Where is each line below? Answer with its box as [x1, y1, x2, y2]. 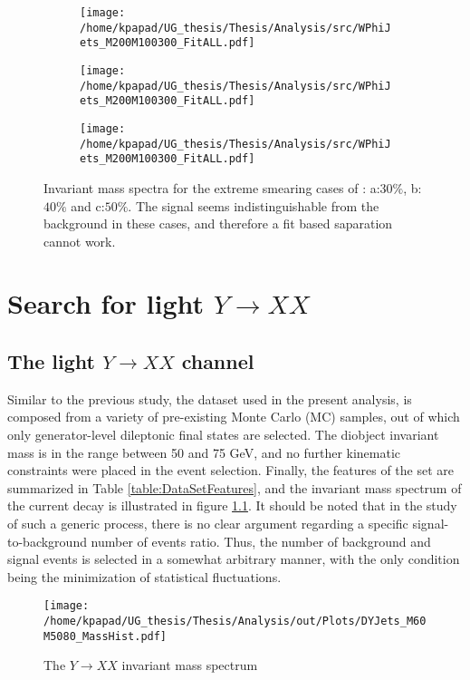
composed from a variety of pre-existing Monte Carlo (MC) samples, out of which [7, 407, 460, 426]
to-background [7, 531, 87, 550]
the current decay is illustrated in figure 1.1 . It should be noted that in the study [7, 496, 457, 515]
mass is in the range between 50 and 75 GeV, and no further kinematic [7, 442, 401, 461]
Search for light [7, 285, 205, 322]
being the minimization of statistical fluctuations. [7, 567, 282, 586]
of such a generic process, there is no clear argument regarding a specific [7, 514, 408, 533]
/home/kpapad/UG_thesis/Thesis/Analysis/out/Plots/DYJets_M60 [43, 615, 427, 628]
